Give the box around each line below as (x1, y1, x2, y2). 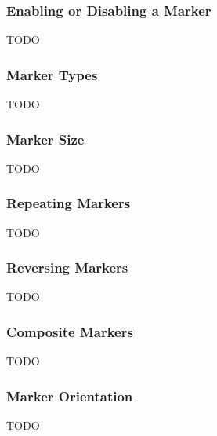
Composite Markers (6, 321, 133, 341)
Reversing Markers (6, 258, 128, 277)
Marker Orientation (6, 386, 133, 405)
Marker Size (6, 129, 85, 148)
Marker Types (6, 64, 98, 84)
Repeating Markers (6, 193, 131, 213)
